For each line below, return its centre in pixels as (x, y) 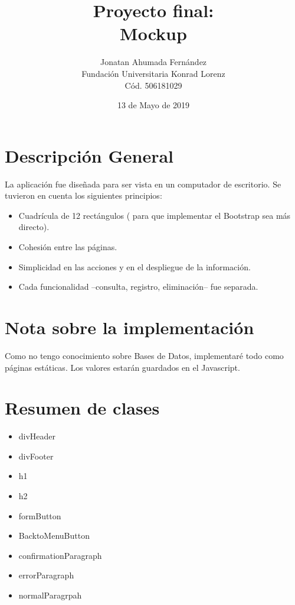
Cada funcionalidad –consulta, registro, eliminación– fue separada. (138, 287)
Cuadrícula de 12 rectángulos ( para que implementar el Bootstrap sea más (155, 215)
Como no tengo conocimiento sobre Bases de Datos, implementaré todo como (144, 355)
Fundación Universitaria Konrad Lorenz (153, 73)
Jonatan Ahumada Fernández (153, 62)
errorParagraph (46, 575)
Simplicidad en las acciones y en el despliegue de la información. (135, 266)
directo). (34, 227)
